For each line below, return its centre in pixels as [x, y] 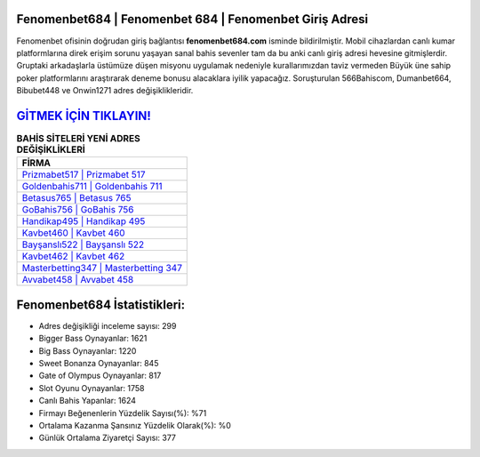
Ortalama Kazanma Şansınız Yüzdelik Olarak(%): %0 [135, 425]
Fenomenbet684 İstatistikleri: [101, 305]
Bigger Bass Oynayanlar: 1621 [93, 339]
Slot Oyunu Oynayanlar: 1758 [92, 388]
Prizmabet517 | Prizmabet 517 [84, 175]
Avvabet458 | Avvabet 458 [78, 280]
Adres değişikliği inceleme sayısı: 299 [108, 325]
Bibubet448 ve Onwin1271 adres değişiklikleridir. [105, 91]
